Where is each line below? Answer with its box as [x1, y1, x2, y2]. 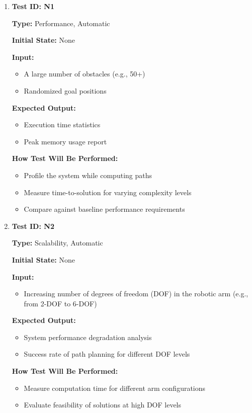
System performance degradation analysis [24, 332, 152, 342]
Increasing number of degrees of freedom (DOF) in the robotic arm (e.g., [24, 288, 248, 299]
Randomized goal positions [24, 85, 107, 96]
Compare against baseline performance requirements [24, 204, 185, 214]
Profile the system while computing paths [24, 170, 152, 180]
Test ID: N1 [12, 1, 54, 11]
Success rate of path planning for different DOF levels [24, 349, 190, 359]
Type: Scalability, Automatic [12, 237, 103, 248]
